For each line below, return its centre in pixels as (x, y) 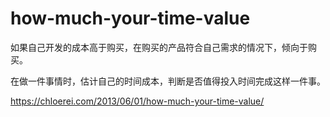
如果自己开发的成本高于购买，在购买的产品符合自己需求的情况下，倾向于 (159, 47)
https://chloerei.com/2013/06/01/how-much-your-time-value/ (137, 101)
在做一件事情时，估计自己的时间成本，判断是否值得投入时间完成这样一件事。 (168, 81)
